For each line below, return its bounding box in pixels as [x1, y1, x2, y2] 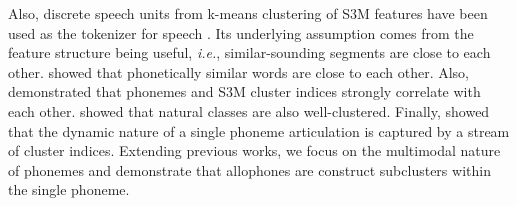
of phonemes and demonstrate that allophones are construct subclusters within [8, 159, 491, 180]
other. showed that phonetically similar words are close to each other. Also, [8, 61, 470, 82]
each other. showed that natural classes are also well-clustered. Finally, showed [8, 100, 490, 121]
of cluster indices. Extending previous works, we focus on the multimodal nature [8, 140, 501, 161]
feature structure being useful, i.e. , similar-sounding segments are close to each [8, 42, 491, 63]
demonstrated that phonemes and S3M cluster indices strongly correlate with [8, 81, 481, 102]
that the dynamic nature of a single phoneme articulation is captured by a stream [8, 120, 510, 141]
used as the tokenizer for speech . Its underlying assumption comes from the [8, 22, 474, 43]
